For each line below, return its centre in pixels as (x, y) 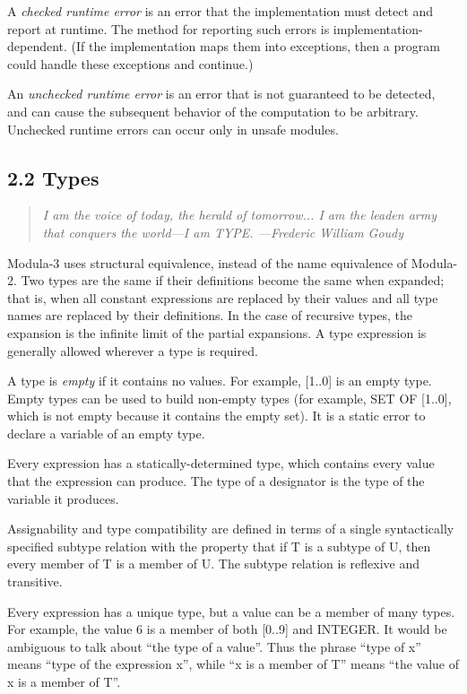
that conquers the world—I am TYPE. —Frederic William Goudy (223, 232)
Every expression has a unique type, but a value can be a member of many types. (231, 611)
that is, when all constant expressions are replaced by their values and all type (223, 297)
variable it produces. (63, 498)
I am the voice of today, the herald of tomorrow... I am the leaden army (239, 215)
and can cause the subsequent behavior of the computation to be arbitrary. (213, 111)
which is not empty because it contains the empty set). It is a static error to (216, 416)
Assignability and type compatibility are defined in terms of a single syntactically (231, 529)
